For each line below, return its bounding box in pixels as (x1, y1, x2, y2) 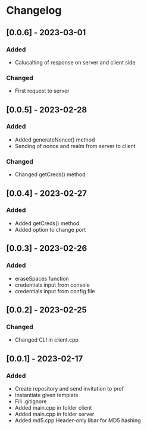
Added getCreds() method (14, 219, 80, 227)
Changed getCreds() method (14, 171, 86, 178)
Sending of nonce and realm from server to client (14, 142, 136, 149)
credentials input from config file (14, 287, 95, 294)
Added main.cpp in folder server (14, 410, 95, 417)
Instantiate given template (14, 391, 79, 398)
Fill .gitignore (14, 398, 47, 405)
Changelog (6, 4, 62, 17)
